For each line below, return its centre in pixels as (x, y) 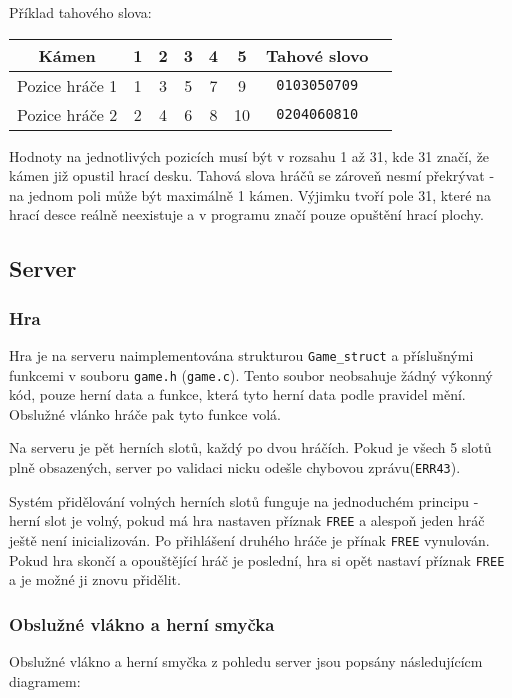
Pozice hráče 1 (67, 85)
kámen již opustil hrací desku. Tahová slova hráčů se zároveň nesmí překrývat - (252, 175)
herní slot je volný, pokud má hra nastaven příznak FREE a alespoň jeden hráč (247, 520)
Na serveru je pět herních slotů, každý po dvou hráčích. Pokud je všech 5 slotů (250, 447)
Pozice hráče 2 (67, 114)
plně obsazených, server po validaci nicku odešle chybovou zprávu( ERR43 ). (235, 467)
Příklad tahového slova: (80, 12)
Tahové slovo (317, 55)
